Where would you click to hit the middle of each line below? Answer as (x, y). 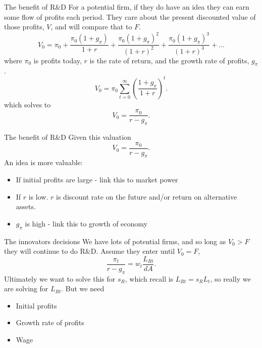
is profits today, (58, 60)
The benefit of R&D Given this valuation (68, 137)
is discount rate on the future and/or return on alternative (147, 196)
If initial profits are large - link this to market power (97, 180)
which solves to (28, 104)
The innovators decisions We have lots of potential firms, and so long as (115, 241)
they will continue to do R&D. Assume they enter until (90, 251)
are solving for (26, 288)
